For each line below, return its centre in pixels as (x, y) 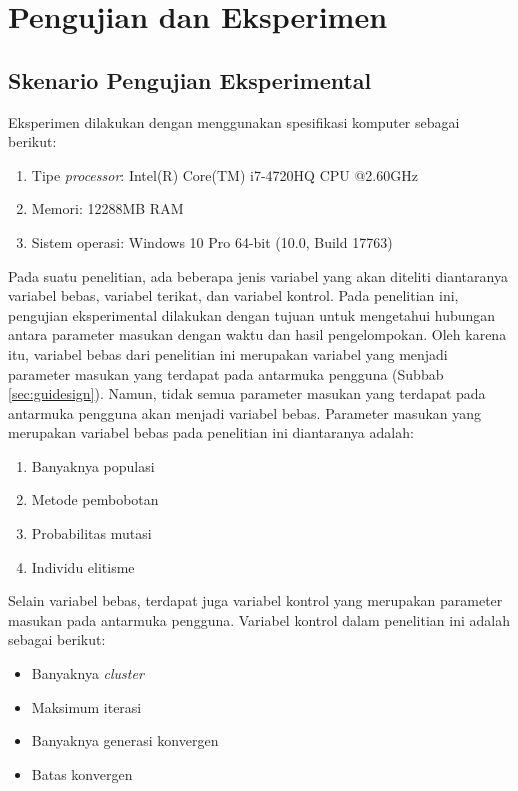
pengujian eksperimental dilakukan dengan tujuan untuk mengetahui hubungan (252, 314)
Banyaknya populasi (93, 465)
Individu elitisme (83, 566)
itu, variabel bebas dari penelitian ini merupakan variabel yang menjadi (228, 353)
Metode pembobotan (95, 499)
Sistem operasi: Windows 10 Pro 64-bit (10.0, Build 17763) (212, 241)
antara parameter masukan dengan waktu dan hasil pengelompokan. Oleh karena (257, 334)
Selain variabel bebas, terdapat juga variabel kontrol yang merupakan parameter (255, 600)
